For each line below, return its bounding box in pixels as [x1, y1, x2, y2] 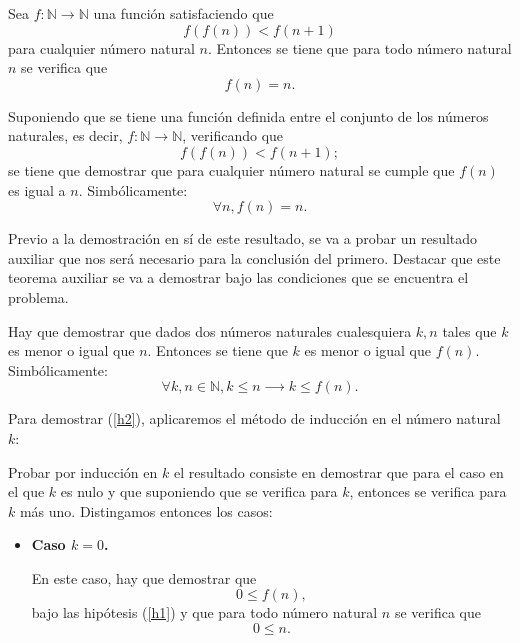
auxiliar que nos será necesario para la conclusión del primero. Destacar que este [8, 247, 501, 268]
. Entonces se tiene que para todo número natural [207, 37, 512, 58]
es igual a [8, 179, 66, 200]
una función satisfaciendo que [93, 3, 274, 23]
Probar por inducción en [8, 461, 158, 482]
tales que [442, 320, 497, 341]
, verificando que [182, 125, 284, 146]
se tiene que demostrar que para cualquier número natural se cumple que [8, 159, 455, 180]
